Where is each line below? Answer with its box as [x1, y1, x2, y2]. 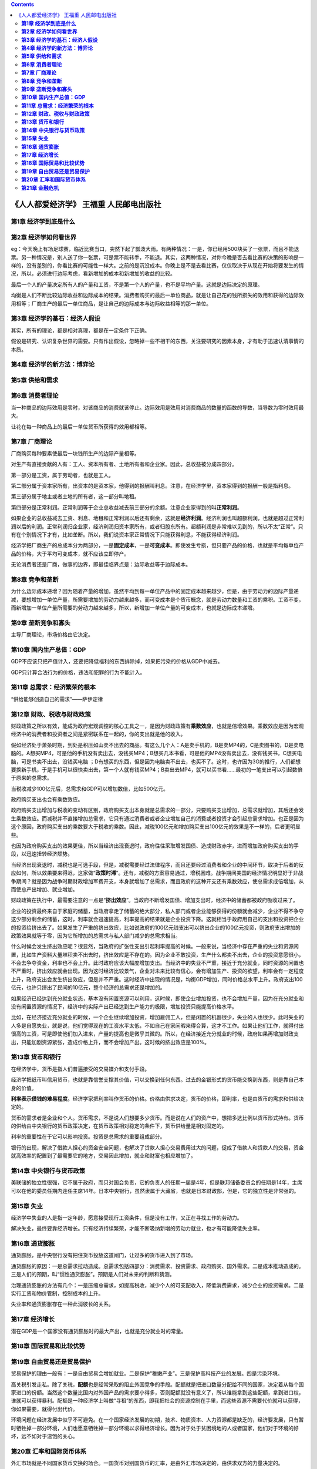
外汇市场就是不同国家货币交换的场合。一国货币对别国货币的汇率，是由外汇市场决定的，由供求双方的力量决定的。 [11, 1460, 284, 1467]
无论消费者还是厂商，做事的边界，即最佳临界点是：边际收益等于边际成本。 [11, 561, 191, 568]
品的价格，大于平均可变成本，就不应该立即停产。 [11, 550, 129, 557]
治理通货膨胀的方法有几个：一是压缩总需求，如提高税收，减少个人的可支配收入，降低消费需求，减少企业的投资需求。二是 [11, 1282, 304, 1289]
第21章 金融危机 [21, 184, 59, 191]
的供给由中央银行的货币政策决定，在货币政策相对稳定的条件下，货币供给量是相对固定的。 [11, 1122, 227, 1129]
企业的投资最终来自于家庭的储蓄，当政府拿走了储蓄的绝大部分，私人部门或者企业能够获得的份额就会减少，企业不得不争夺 [11, 907, 304, 914]
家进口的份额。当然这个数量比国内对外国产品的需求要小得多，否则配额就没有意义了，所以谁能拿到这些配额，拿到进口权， [11, 1389, 304, 1396]
